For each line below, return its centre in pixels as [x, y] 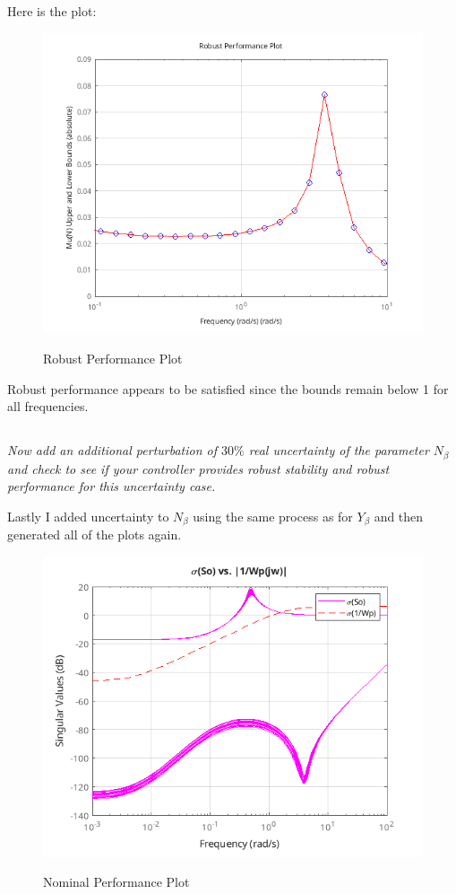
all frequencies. [48, 406]
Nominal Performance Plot [116, 882]
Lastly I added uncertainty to [88, 516]
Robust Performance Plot [113, 358]
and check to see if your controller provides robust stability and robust [198, 468]
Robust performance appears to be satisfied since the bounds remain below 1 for [228, 388]
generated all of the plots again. [95, 535]
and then [399, 516]
